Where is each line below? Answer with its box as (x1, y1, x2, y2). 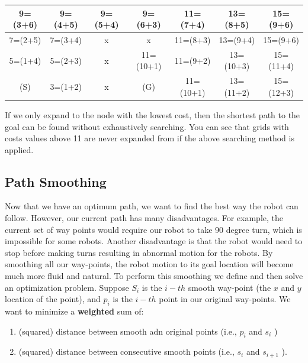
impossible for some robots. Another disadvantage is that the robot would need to (5, 235, 303, 247)
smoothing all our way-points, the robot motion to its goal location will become (5, 258, 294, 270)
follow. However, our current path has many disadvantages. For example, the (5, 212, 284, 224)
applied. (5, 143, 34, 155)
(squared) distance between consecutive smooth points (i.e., (18, 345, 235, 358)
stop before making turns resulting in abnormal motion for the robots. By (5, 246, 273, 258)
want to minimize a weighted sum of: (5, 305, 144, 317)
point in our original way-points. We (159, 293, 291, 305)
